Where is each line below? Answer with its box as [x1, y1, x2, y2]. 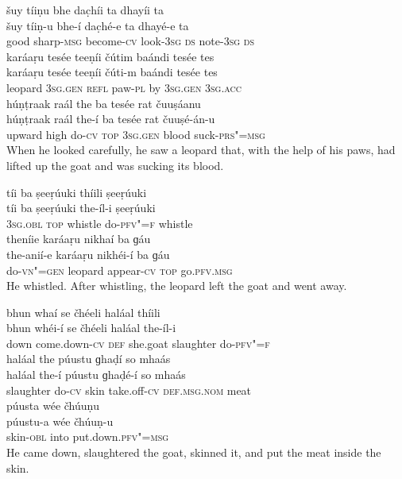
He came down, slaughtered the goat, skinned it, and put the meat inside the [6, 444, 381, 461]
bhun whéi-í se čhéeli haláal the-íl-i [6, 319, 176, 336]
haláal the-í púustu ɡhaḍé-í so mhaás [6, 366, 186, 383]
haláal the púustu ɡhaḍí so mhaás [6, 350, 171, 367]
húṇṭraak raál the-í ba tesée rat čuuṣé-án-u [6, 110, 215, 127]
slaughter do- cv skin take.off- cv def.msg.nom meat [6, 381, 252, 398]
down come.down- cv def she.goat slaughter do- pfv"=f [6, 334, 270, 351]
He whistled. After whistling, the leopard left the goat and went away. [6, 277, 347, 294]
